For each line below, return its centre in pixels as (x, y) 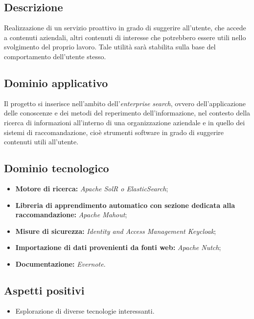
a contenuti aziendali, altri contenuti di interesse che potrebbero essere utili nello (125, 37)
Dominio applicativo (56, 82)
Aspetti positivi (44, 290)
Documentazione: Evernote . (60, 263)
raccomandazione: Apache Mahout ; (71, 215)
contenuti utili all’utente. (41, 142)
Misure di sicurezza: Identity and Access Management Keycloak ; (116, 231)
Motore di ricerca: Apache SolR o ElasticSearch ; (92, 188)
